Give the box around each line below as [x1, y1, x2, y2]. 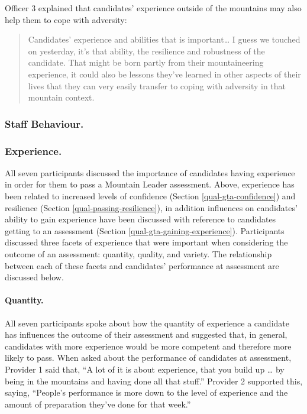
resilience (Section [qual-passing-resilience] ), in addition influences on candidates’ [5, 201, 298, 214]
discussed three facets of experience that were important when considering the [5, 236, 288, 248]
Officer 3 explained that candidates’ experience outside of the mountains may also [5, 2, 302, 14]
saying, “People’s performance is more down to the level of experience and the [5, 386, 288, 399]
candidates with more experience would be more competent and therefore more [5, 339, 292, 352]
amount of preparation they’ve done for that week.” [5, 397, 191, 410]
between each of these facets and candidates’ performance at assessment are [5, 259, 279, 271]
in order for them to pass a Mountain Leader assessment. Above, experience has [5, 178, 295, 190]
